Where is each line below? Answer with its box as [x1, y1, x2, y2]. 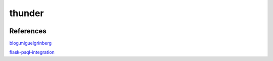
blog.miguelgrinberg [9, 40, 52, 46]
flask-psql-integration [9, 49, 55, 55]
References [9, 27, 47, 35]
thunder [9, 8, 44, 19]
